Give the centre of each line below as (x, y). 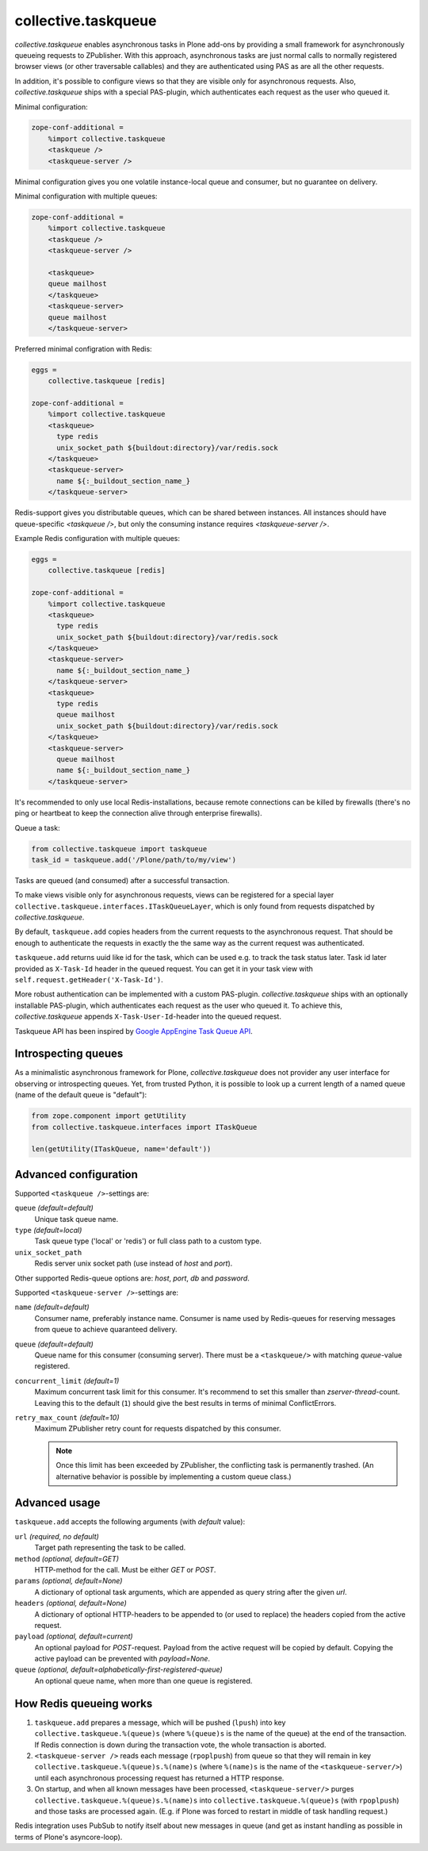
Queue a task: (37, 828)
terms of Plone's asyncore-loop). (69, 1837)
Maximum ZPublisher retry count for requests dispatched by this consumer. (158, 1429)
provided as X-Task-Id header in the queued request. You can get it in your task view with (164, 969)
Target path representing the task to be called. (110, 1548)
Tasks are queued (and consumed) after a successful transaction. (122, 880)
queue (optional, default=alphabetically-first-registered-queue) (119, 1669)
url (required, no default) (57, 1536)
